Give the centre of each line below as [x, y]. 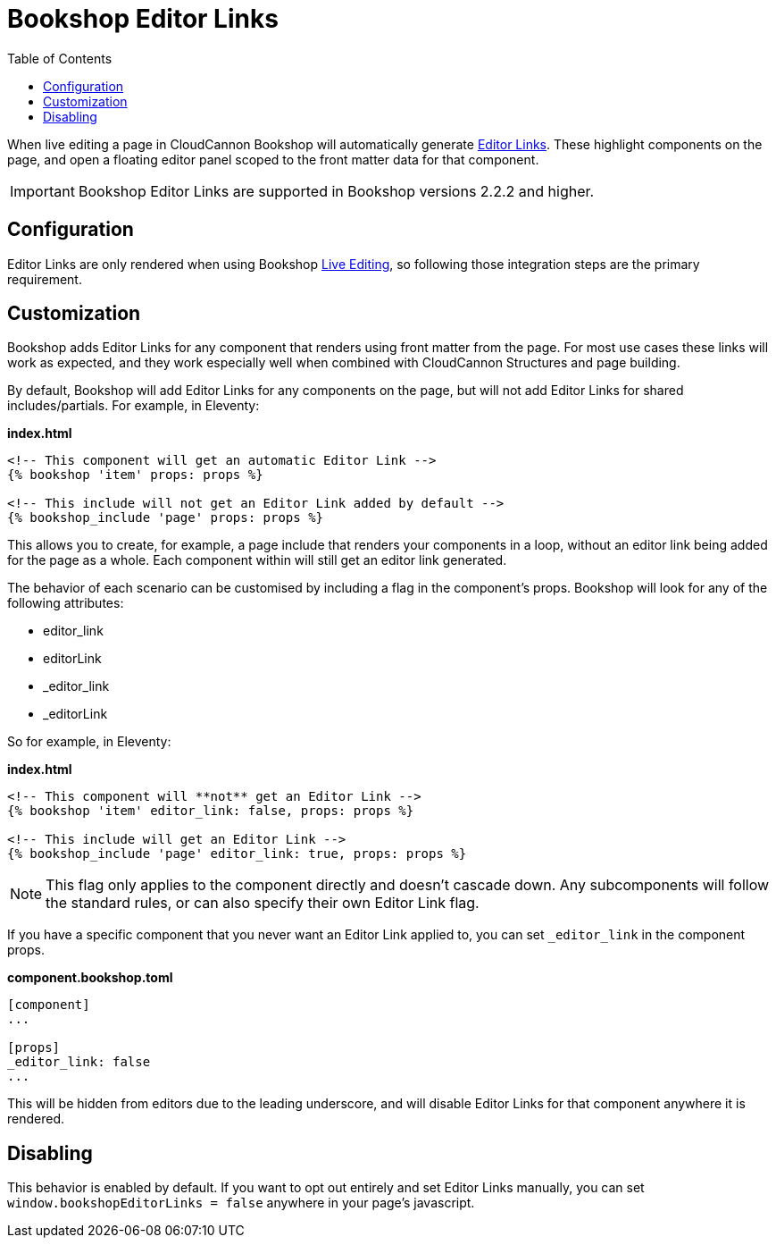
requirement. [45, 279]
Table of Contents [60, 58]
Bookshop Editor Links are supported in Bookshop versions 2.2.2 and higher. [336, 191]
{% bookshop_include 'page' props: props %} [166, 518]
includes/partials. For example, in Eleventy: [134, 406]
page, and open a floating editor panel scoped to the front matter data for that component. [273, 159]
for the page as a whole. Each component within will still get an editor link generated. [257, 560]
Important [42, 191]
